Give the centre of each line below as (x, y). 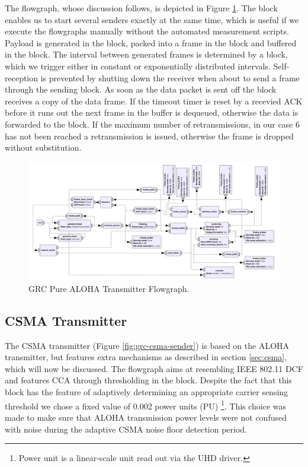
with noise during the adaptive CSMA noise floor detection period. (126, 429)
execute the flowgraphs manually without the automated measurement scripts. (147, 31)
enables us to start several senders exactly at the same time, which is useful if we (152, 19)
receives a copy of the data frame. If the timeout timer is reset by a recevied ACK (154, 101)
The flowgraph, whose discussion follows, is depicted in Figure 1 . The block (141, 8)
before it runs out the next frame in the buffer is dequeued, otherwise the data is (152, 112)
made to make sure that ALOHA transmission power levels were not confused (146, 417)
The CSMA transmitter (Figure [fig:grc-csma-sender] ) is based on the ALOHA (147, 345)
